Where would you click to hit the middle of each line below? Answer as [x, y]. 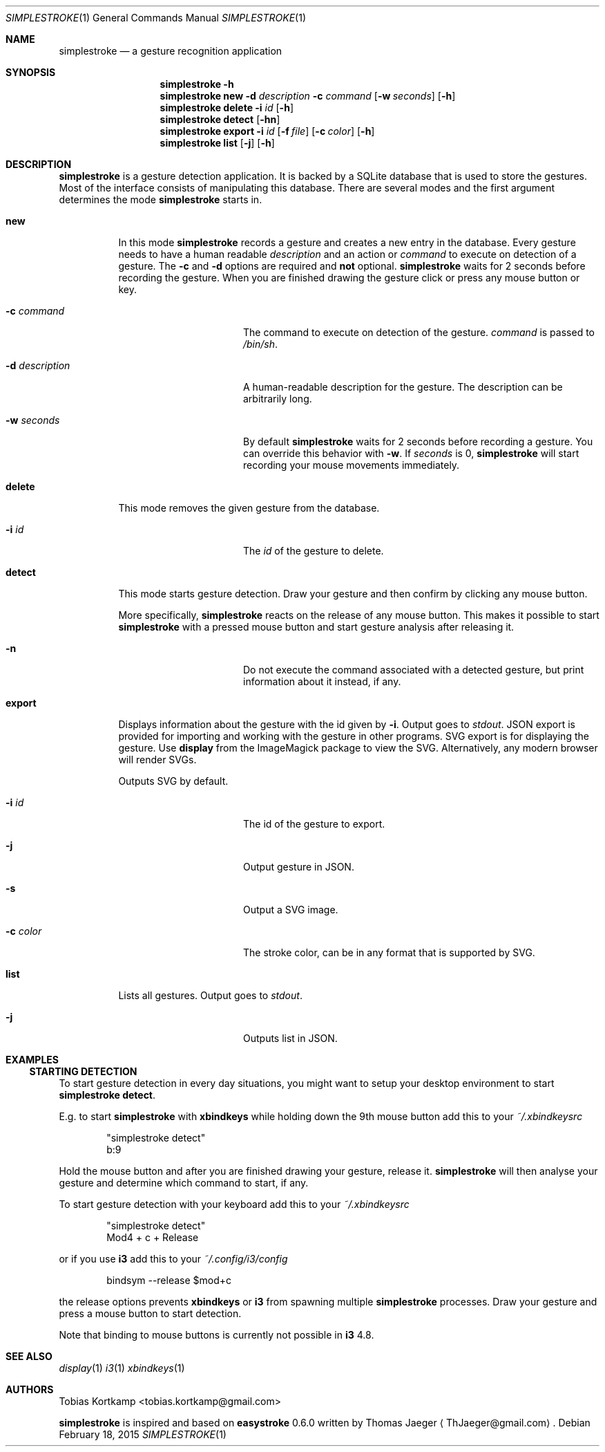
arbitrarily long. [278, 399]
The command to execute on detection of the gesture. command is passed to [419, 332]
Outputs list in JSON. [290, 1038]
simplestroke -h [197, 84]
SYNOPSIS [31, 72]
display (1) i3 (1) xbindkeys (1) [122, 1368]
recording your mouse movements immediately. [352, 465]
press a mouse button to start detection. [150, 1313]
